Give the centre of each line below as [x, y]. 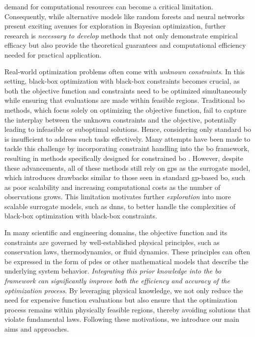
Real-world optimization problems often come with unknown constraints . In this [125, 71]
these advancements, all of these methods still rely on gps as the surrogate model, [127, 168]
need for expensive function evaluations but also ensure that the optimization [121, 300]
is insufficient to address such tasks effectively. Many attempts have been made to [127, 138]
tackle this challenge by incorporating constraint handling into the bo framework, [127, 148]
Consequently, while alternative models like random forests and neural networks [125, 16]
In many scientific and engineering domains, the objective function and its [116, 232]
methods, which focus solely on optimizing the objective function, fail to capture [126, 109]
